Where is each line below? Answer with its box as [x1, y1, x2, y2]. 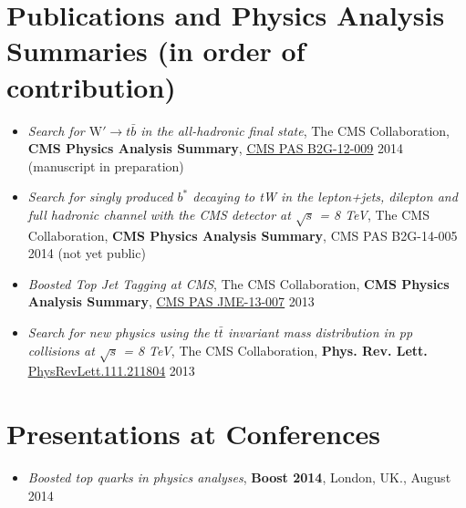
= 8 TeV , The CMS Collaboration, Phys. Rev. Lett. [123, 340, 428, 359]
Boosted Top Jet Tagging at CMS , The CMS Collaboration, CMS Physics [27, 274, 450, 293]
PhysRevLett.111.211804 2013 [27, 361, 195, 380]
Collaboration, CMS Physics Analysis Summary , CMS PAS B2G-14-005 [27, 225, 458, 244]
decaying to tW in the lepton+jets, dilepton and [192, 187, 458, 206]
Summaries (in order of [6, 32, 305, 69]
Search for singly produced [27, 187, 173, 206]
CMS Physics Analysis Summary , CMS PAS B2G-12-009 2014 [27, 139, 404, 158]
